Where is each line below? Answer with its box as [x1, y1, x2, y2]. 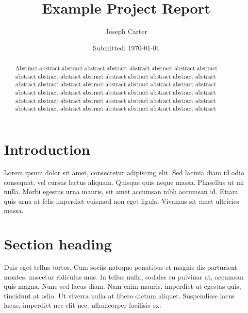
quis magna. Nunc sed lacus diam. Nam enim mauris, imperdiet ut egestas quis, [4, 281, 241, 291]
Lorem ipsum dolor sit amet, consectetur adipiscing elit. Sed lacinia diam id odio [4, 167, 244, 177]
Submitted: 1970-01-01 [93, 42, 160, 52]
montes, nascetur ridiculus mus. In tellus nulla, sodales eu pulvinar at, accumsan [4, 271, 244, 281]
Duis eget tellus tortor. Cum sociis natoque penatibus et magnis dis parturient [4, 262, 237, 272]
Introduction [4, 139, 90, 159]
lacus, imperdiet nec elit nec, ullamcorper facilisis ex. [4, 300, 161, 310]
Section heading [4, 234, 112, 254]
